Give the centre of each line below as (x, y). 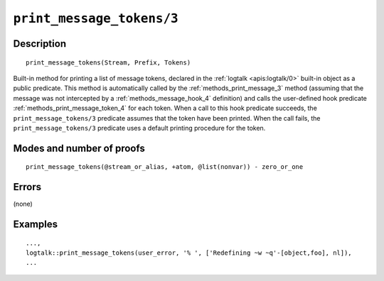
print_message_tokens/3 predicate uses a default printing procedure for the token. (139, 128)
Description (40, 44)
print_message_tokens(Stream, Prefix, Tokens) (108, 62)
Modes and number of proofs (79, 148)
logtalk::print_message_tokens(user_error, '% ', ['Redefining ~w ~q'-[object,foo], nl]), (189, 253)
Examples (36, 225)
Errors (27, 187)
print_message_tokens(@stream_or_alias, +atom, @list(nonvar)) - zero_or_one (165, 167)
